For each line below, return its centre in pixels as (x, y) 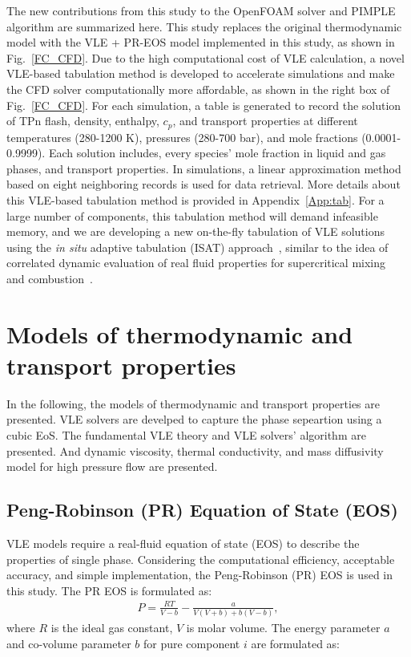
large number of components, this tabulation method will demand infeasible (192, 215)
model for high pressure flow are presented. (112, 466)
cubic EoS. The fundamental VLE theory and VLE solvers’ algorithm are (186, 435)
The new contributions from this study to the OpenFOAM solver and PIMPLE (201, 10)
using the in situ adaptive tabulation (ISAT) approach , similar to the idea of (197, 247)
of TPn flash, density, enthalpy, (83, 121)
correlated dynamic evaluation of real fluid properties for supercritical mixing (196, 263)
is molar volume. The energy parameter (283, 628)
